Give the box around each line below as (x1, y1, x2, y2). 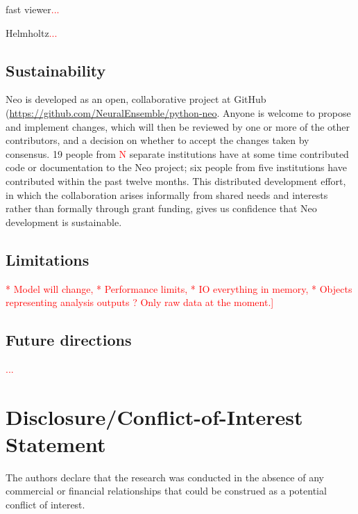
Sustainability (6, 59, 106, 81)
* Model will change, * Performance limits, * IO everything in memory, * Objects (6, 281, 352, 296)
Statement (6, 429, 106, 458)
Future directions (6, 329, 132, 351)
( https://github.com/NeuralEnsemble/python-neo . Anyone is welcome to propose (6, 105, 351, 120)
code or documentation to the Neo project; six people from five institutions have (6, 160, 347, 175)
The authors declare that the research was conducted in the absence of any (6, 469, 324, 484)
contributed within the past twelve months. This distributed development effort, (6, 173, 346, 188)
